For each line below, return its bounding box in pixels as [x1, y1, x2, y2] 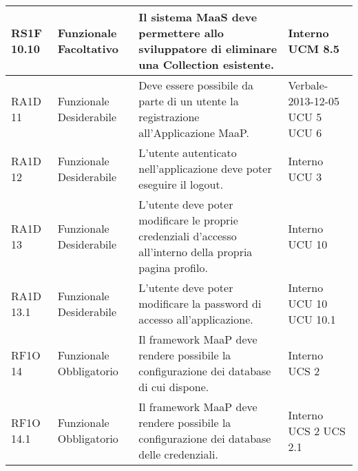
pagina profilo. [138, 260, 208, 275]
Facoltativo [57, 41, 119, 56]
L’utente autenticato [138, 145, 237, 160]
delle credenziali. [138, 446, 218, 462]
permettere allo [138, 25, 224, 41]
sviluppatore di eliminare [138, 41, 277, 56]
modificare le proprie [138, 212, 238, 228]
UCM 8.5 [288, 41, 339, 56]
